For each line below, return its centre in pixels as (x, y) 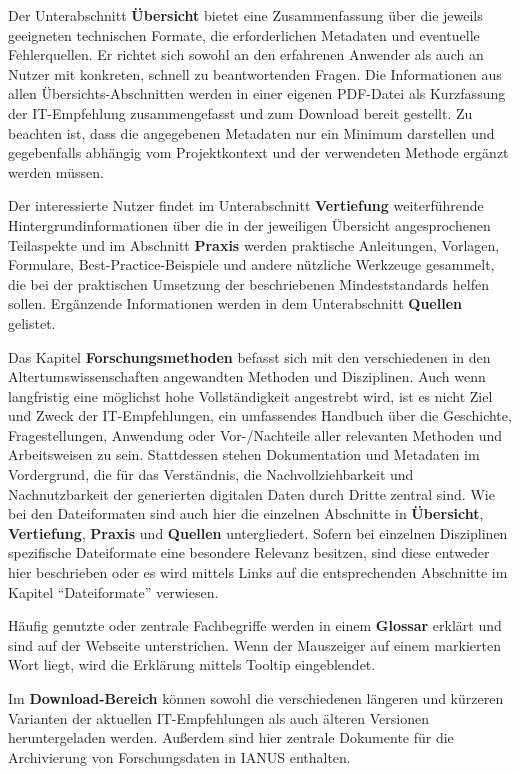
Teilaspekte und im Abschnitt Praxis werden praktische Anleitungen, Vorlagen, (254, 244)
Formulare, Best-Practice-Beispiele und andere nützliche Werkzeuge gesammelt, (251, 264)
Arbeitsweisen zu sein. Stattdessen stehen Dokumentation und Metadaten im (244, 454)
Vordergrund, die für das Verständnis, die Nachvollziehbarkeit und (211, 474)
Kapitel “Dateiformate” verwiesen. (113, 591)
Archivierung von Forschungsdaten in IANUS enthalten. (179, 756)
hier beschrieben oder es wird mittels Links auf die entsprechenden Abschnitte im (258, 572)
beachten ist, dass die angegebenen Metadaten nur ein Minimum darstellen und (251, 132)
